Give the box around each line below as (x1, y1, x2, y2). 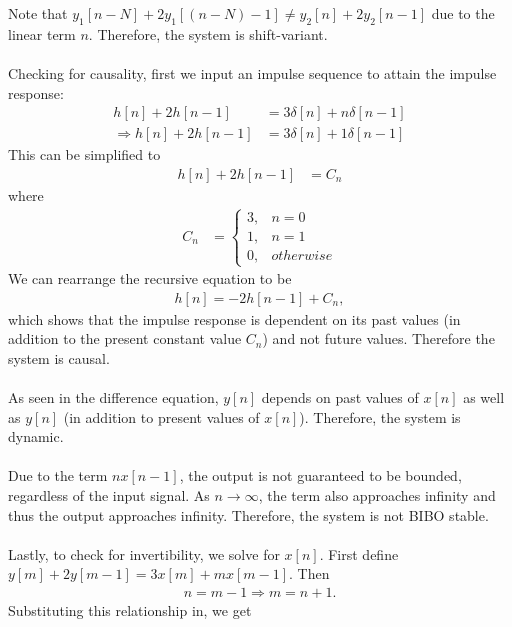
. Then (289, 563, 330, 584)
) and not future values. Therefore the (262, 328, 495, 349)
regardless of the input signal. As (8, 485, 210, 506)
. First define (319, 543, 399, 564)
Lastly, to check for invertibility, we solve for (8, 543, 280, 564)
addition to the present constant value (8, 328, 242, 349)
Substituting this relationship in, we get (8, 600, 252, 621)
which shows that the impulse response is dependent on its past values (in (8, 308, 461, 329)
